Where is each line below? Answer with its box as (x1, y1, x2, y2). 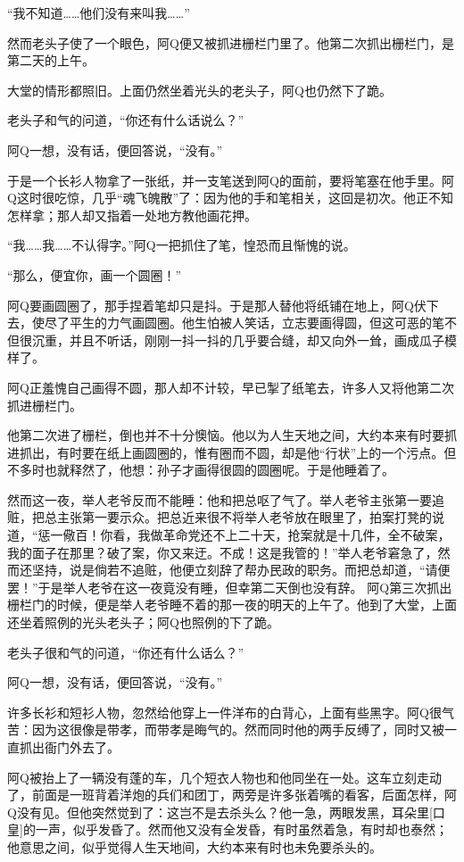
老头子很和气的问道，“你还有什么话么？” (7, 642, 244, 661)
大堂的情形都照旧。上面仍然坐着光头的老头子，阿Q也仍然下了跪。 (7, 80, 392, 99)
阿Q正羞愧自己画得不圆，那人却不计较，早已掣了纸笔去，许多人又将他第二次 (7, 377, 454, 396)
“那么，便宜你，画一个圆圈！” (7, 265, 182, 284)
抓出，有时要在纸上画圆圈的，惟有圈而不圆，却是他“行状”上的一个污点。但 (19, 443, 457, 461)
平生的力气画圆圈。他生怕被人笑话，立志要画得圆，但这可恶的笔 (69, 313, 444, 332)
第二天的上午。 (7, 51, 95, 70)
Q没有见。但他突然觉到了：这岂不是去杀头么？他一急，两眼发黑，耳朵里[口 (7, 802, 445, 821)
